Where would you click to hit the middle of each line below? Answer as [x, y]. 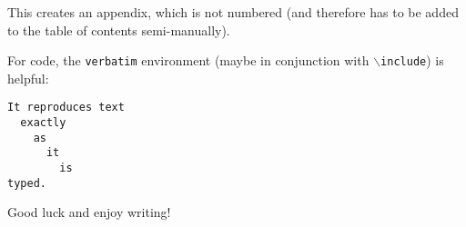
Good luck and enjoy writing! [89, 212]
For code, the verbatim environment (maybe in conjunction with [188, 60]
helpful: [28, 78]
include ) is [412, 60]
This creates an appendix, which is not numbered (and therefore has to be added [233, 12]
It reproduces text [66, 108]
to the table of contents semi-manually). [119, 30]
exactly [43, 123]
